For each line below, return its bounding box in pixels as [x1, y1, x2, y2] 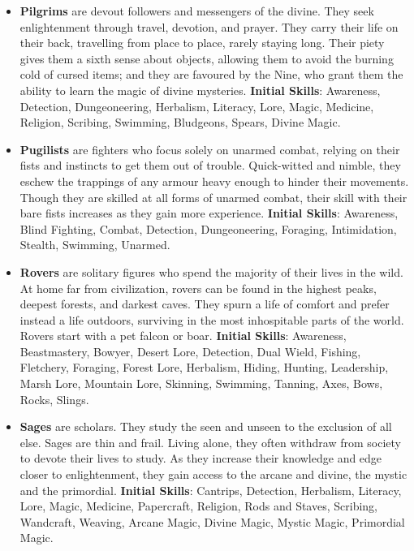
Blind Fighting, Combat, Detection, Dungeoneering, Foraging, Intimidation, [19, 220, 397, 237]
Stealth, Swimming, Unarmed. [19, 236, 170, 253]
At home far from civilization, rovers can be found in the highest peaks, [19, 279, 377, 296]
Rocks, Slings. [19, 390, 89, 407]
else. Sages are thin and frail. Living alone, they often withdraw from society [19, 433, 402, 450]
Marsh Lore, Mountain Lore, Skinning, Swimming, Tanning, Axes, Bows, [19, 375, 383, 392]
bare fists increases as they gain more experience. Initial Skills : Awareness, [19, 204, 399, 222]
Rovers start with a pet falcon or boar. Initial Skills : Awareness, [19, 327, 347, 344]
